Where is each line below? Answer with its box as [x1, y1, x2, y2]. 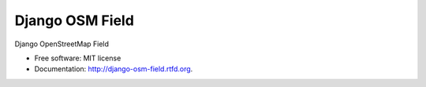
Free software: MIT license [34, 53, 121, 63]
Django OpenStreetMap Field [14, 39, 110, 49]
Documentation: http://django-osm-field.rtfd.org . [34, 64, 193, 74]
